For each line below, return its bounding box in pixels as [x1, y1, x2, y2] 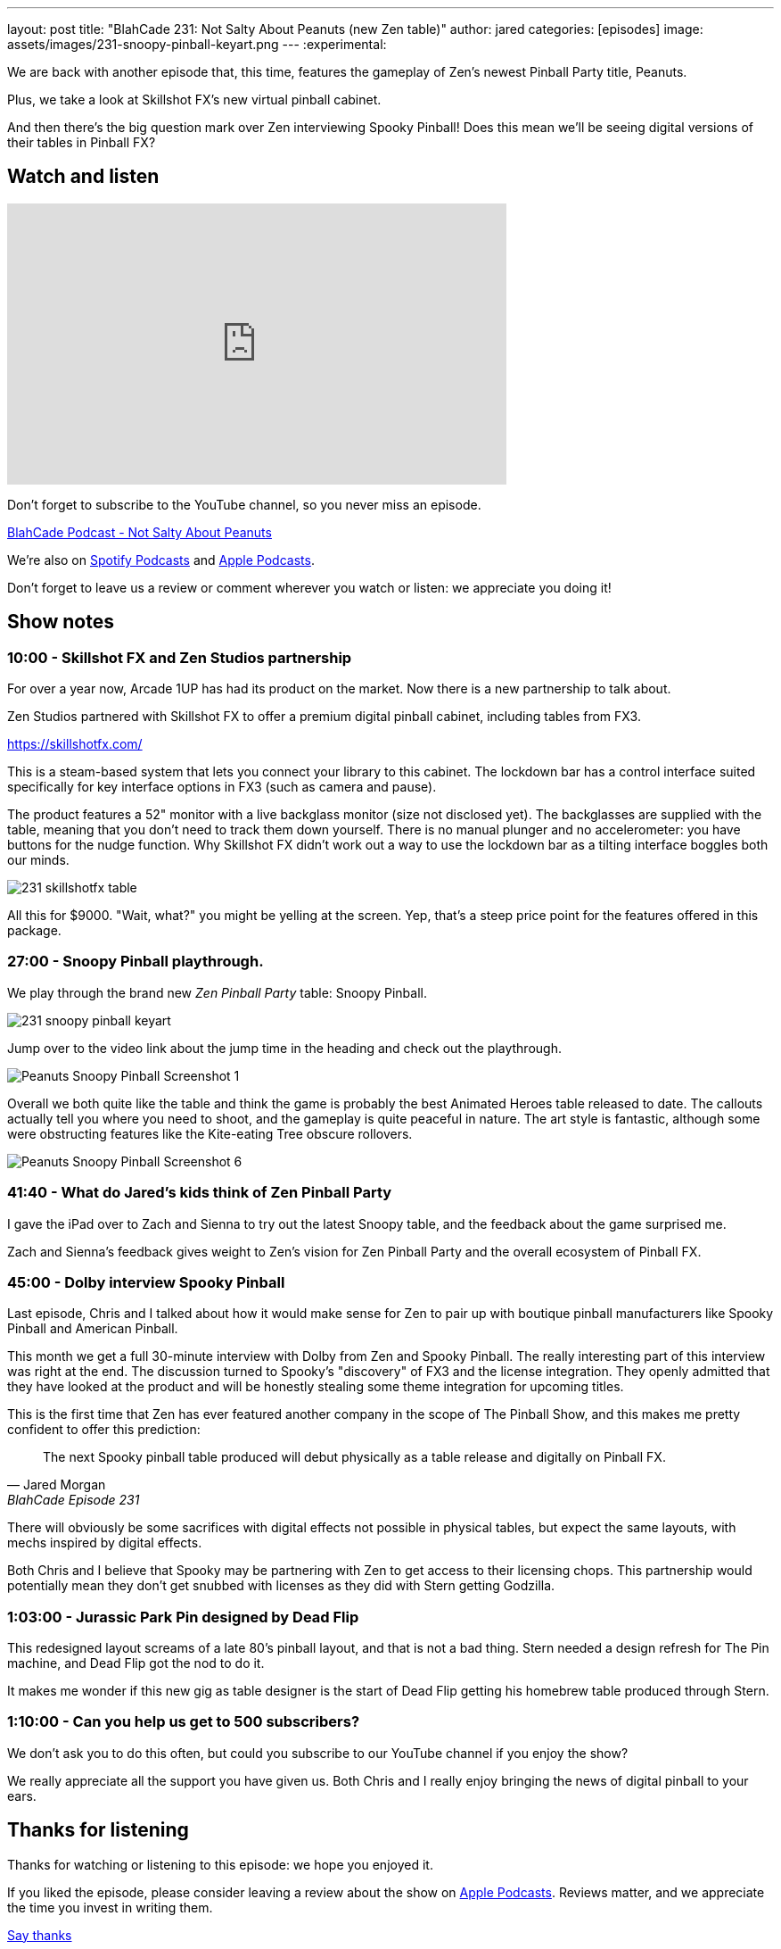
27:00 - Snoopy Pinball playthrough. [7, 952, 264, 971]
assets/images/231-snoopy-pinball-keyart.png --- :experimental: [7, 37, 387, 52]
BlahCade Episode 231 [7, 1492, 140, 1508]
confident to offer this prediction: [7, 1422, 201, 1438]
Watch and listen [7, 165, 160, 188]
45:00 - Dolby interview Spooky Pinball [7, 1273, 285, 1291]
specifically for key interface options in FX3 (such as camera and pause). [7, 779, 437, 795]
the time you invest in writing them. [7, 1899, 213, 1915]
